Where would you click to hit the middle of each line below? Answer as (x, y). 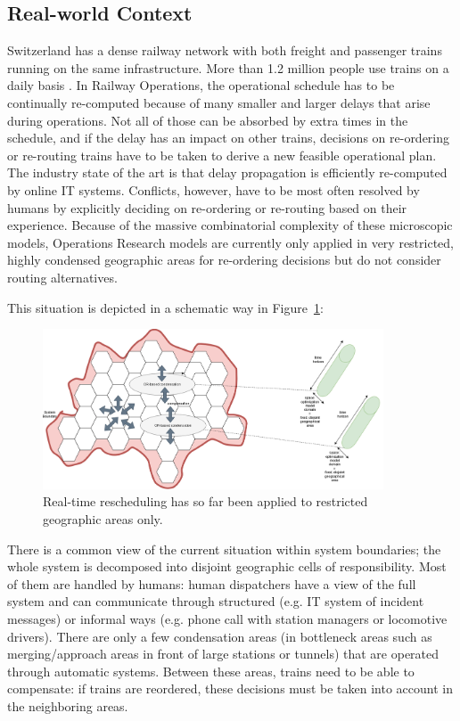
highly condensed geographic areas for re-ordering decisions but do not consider (224, 260)
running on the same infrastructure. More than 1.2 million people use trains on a (228, 67)
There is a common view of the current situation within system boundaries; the (224, 549)
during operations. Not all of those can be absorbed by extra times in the (208, 120)
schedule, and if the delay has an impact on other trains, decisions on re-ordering (229, 138)
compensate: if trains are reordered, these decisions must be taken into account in (230, 688)
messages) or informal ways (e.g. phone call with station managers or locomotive (227, 619)
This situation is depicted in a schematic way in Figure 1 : (165, 307)
